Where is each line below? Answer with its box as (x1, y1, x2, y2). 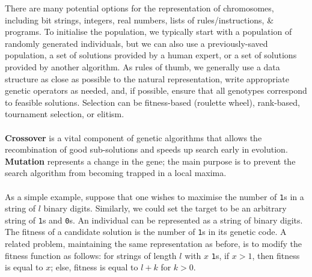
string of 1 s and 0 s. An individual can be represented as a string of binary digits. (5, 213, 303, 226)
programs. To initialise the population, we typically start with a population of (5, 25, 292, 38)
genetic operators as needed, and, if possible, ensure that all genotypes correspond (5, 84, 307, 97)
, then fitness (252, 249, 300, 261)
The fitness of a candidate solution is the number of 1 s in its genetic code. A (5, 225, 287, 238)
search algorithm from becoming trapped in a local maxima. (5, 166, 227, 179)
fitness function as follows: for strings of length (5, 249, 177, 261)
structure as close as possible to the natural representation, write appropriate (5, 72, 289, 85)
